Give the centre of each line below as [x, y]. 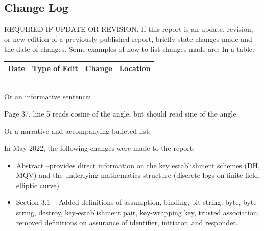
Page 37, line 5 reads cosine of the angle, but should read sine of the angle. [121, 113]
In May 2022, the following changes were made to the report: [100, 148]
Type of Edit [55, 68]
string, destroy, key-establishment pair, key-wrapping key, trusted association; [138, 212]
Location [135, 68]
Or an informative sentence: [47, 96]
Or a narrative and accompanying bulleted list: [78, 131]
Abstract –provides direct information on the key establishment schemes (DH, [138, 165]
